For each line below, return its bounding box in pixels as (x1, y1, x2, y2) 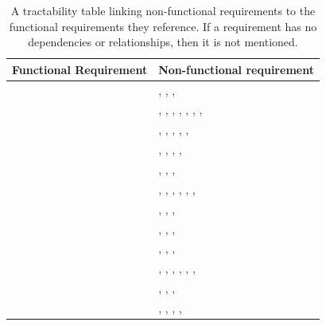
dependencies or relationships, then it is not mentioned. (28, 33, 298, 50)
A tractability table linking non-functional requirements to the (10, 2, 316, 18)
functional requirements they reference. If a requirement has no (9, 18, 317, 34)
